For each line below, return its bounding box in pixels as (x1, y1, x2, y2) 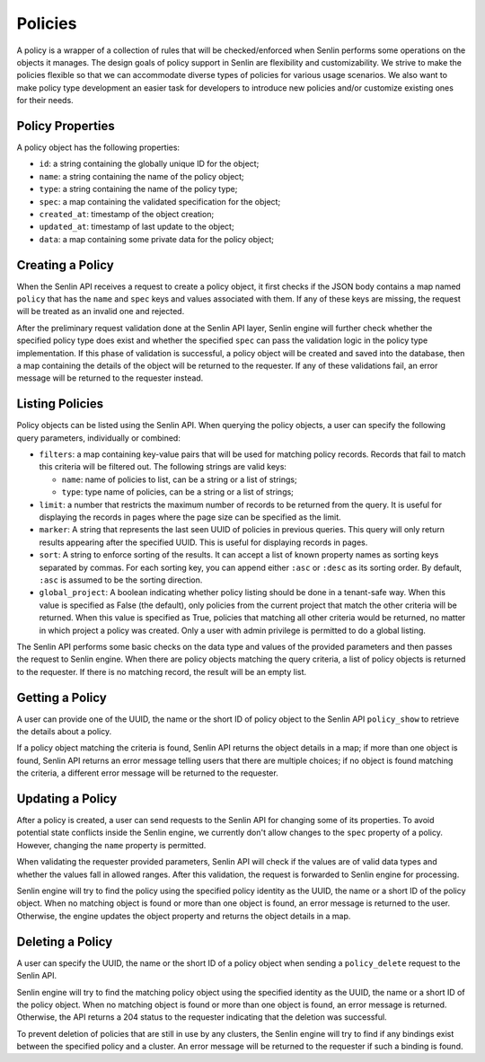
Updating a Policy (16, 791, 118, 806)
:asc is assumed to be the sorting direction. (39, 575, 203, 585)
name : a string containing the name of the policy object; (39, 171, 244, 181)
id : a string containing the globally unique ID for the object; (39, 158, 260, 170)
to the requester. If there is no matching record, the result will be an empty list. (16, 666, 307, 677)
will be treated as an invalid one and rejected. (16, 306, 185, 317)
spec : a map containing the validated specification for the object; (39, 196, 281, 206)
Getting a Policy (16, 689, 107, 705)
